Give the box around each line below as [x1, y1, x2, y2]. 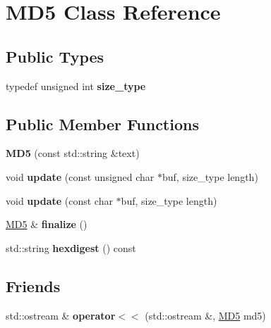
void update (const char [6, 193, 113, 208]
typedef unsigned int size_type [6, 78, 146, 93]
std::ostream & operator [6, 308, 116, 322]
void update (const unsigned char [6, 169, 155, 184]
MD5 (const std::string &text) [6, 146, 140, 160]
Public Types [6, 45, 104, 67]
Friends [6, 275, 61, 296]
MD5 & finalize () [6, 217, 88, 232]
